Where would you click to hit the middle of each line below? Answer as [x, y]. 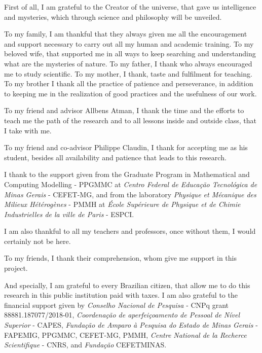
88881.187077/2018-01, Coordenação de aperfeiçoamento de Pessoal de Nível [122, 315]
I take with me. [28, 130]
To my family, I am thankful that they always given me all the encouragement [126, 34]
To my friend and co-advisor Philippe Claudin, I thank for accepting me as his [126, 147]
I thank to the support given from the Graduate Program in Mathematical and [127, 174]
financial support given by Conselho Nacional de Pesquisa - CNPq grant [116, 305]
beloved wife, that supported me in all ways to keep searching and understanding [130, 54]
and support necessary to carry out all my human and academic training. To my [129, 43]
